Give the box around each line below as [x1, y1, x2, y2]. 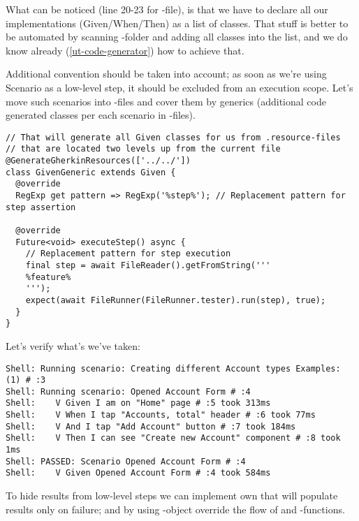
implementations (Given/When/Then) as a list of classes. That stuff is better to [6, 15, 349, 30]
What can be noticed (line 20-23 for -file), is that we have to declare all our [6, 2, 328, 16]
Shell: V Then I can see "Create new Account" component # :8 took [6, 433, 341, 443]
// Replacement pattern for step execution [25, 249, 231, 259]
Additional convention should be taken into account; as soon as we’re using [6, 66, 327, 81]
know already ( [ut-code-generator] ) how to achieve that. [6, 43, 244, 57]
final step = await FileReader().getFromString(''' [25, 260, 271, 270]
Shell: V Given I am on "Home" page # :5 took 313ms [6, 398, 271, 409]
